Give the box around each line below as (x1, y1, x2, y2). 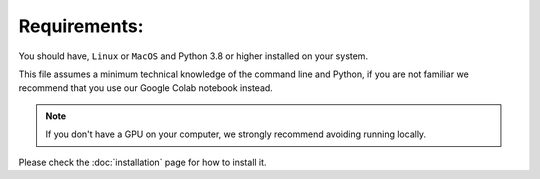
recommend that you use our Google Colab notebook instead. (18, 82, 274, 94)
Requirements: (18, 15, 144, 37)
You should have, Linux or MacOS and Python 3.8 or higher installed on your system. (18, 50, 369, 62)
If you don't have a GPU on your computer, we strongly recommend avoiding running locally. (45, 128, 427, 140)
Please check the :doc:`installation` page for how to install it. (18, 156, 267, 168)
